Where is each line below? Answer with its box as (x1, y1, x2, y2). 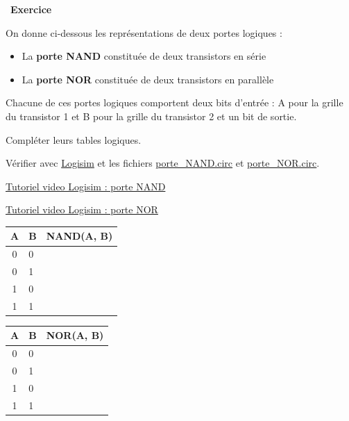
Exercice (10, 2, 52, 16)
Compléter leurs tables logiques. (6, 132, 142, 147)
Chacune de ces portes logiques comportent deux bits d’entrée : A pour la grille (6, 95, 343, 110)
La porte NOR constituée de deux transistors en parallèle (22, 72, 274, 86)
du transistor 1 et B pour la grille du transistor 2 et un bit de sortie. (6, 108, 297, 123)
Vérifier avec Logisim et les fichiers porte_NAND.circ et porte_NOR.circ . (6, 156, 320, 170)
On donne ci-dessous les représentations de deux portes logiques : (6, 25, 282, 40)
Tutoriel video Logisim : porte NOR (6, 202, 158, 217)
